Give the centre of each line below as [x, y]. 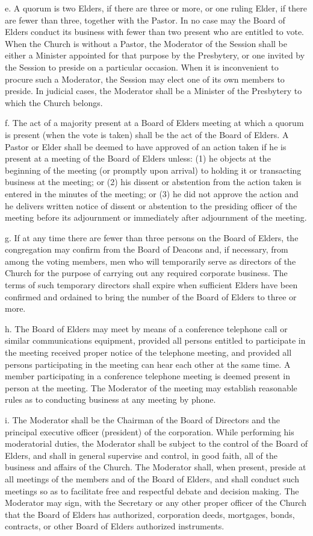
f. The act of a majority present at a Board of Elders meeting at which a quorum [154, 123]
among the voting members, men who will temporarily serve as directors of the [150, 261]
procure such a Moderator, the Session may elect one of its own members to [145, 79]
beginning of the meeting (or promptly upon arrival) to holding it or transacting [153, 170]
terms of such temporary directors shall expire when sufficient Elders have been [151, 285]
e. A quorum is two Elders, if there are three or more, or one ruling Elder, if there [156, 8]
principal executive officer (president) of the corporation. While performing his [150, 431]
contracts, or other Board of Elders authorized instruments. [115, 526]
